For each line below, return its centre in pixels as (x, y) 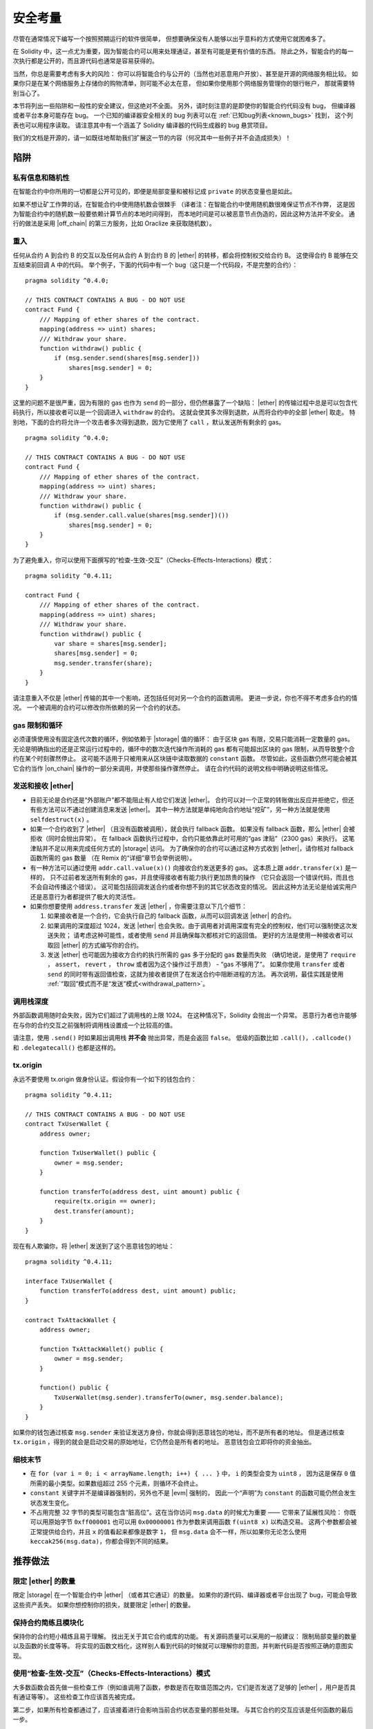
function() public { (74, 1388)
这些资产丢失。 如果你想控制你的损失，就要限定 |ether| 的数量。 (104, 1605)
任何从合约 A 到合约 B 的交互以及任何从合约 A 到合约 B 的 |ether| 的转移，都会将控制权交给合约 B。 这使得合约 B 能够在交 (185, 255)
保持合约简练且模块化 (48, 1622)
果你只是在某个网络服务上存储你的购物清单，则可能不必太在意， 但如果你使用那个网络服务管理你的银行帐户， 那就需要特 (184, 84)
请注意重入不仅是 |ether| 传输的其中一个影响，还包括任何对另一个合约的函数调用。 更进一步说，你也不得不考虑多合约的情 (185, 698)
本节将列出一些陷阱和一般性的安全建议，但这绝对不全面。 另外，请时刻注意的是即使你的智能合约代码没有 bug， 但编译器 (184, 105)
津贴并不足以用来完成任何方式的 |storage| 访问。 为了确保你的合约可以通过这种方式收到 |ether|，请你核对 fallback (192, 848)
